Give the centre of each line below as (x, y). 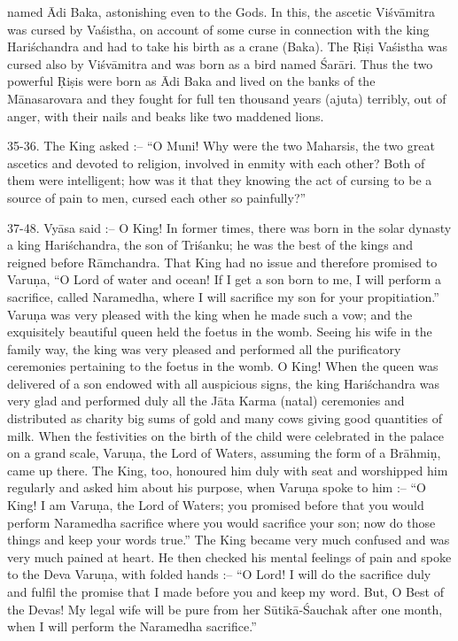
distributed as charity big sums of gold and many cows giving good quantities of (225, 418)
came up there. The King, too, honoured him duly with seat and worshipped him (228, 470)
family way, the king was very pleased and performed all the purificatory (204, 348)
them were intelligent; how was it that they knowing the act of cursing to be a (220, 180)
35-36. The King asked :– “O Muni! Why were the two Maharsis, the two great (221, 146)
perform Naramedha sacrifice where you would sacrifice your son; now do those (221, 522)
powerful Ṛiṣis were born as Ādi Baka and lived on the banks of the (191, 81)
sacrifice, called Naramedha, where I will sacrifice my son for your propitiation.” (223, 296)
